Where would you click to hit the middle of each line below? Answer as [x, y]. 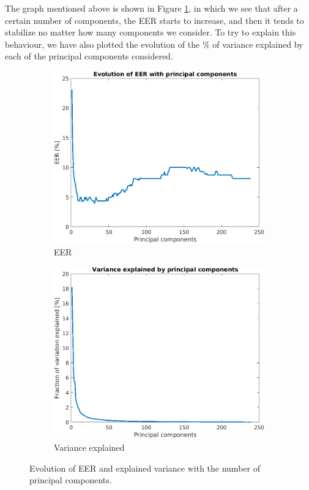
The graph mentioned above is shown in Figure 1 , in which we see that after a [151, 8]
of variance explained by [258, 44]
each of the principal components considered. [89, 56]
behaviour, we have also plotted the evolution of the [102, 44]
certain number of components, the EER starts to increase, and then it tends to [154, 20]
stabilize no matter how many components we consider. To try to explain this [151, 32]
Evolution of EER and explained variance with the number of [145, 468]
